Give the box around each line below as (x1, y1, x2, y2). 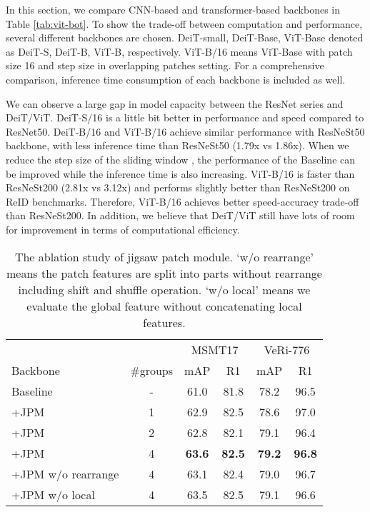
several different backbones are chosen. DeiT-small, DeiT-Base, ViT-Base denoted (6, 30, 364, 45)
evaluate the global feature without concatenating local (26, 297, 302, 314)
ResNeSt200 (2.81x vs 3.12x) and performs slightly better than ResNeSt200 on (6, 180, 350, 195)
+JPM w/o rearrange (11, 465, 119, 482)
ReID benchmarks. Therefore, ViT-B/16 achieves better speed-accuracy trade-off (6, 194, 359, 209)
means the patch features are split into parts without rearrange (6, 264, 322, 281)
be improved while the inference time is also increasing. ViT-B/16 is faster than (6, 166, 355, 181)
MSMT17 (191, 341, 239, 358)
